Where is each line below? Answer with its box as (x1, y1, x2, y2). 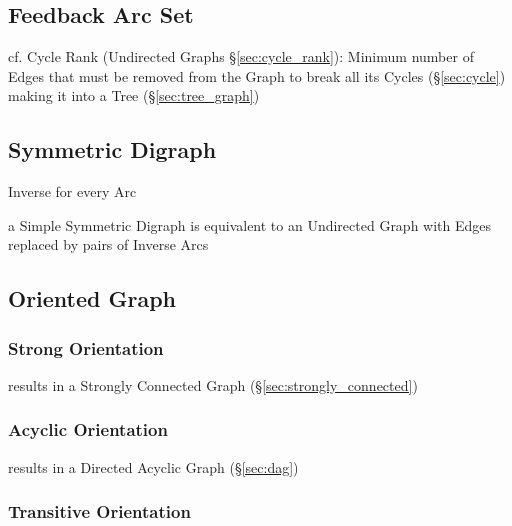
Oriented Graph (8, 283, 177, 314)
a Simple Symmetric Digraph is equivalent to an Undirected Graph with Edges (8, 214, 492, 235)
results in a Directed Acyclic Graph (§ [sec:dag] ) (8, 456, 299, 477)
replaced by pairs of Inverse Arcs (8, 234, 209, 255)
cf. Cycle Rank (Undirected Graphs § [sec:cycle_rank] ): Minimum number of (8, 46, 474, 67)
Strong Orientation (8, 335, 164, 360)
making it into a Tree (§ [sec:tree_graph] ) (8, 85, 260, 106)
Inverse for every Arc (8, 181, 137, 202)
